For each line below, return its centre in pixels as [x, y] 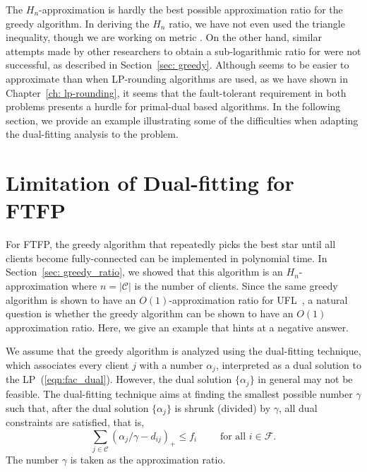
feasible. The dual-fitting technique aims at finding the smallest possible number [179, 393]
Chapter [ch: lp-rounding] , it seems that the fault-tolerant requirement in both [176, 92]
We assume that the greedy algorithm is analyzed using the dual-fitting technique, [183, 351]
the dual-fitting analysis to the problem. [92, 134]
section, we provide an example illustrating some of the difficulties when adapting [182, 120]
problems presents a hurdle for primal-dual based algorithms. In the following [173, 106]
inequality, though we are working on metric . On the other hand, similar [164, 37]
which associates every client [67, 365]
